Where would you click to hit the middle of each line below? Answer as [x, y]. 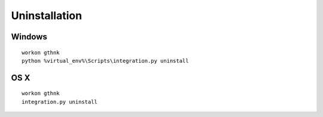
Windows [29, 37]
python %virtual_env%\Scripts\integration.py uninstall [105, 61]
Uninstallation [47, 16]
